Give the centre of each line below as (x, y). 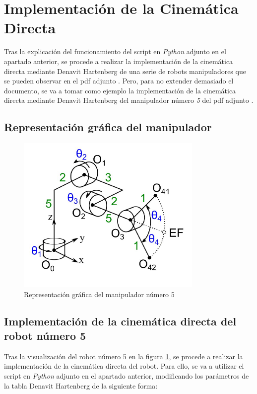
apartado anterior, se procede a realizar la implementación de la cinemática (119, 61)
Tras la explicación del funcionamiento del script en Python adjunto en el (115, 51)
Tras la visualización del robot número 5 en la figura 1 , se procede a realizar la (124, 356)
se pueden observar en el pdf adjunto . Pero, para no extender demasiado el (119, 81)
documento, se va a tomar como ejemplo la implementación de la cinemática (120, 90)
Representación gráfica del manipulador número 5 (99, 294)
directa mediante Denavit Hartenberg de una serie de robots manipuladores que (125, 71)
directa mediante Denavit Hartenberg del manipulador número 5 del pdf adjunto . (129, 100)
